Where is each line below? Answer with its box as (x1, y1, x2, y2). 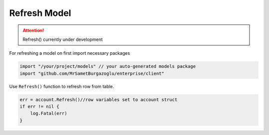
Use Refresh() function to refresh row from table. (9, 83, 115, 89)
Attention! (22, 27, 44, 33)
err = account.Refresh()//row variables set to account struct (19, 97, 178, 102)
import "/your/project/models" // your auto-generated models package (19, 64, 196, 69)
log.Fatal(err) (30, 111, 67, 117)
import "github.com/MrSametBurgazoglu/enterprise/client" (19, 70, 164, 76)
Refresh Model (9, 7, 72, 18)
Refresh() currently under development (22, 36, 103, 42)
